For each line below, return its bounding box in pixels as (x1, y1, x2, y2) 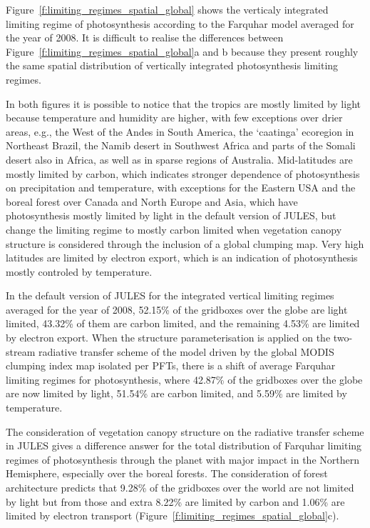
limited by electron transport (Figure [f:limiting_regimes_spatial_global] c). (6, 508, 339, 523)
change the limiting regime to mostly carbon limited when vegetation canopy (6, 221, 342, 236)
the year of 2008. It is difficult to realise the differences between (6, 30, 284, 45)
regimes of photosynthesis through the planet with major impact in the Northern (6, 452, 359, 467)
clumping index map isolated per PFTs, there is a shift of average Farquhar (6, 358, 336, 373)
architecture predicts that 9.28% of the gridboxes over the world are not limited (6, 480, 354, 494)
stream (6, 344, 36, 359)
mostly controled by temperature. (6, 264, 153, 279)
